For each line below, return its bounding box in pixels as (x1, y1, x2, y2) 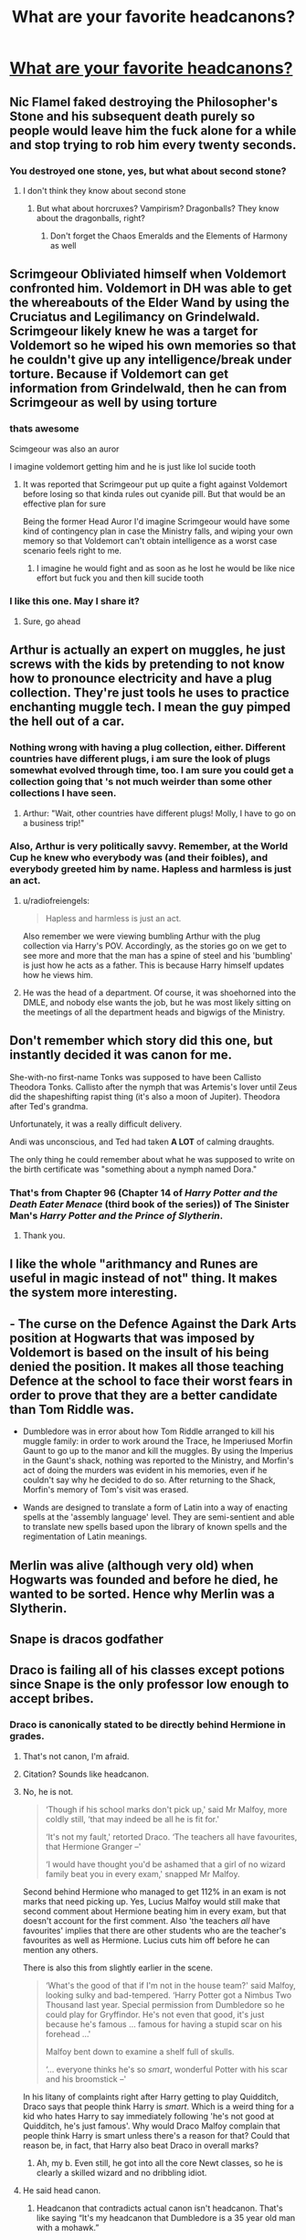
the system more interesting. (9, 1285, 178, 1300)
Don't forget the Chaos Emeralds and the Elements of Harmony (49, 230, 288, 241)
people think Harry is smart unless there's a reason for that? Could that (22, 2129, 290, 2140)
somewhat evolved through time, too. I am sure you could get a (9, 764, 294, 777)
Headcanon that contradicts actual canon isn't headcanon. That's (36, 2203, 283, 2213)
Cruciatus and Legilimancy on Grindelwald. (9, 309, 260, 325)
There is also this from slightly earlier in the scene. (22, 1962, 213, 1973)
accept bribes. (9, 1691, 94, 1706)
